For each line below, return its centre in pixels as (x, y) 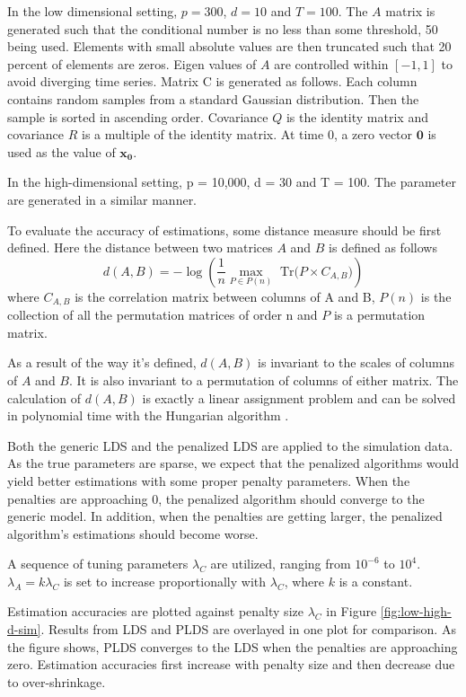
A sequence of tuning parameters (98, 564)
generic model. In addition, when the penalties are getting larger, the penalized (225, 516)
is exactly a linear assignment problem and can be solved (299, 397)
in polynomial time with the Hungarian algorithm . (148, 415)
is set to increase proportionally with (165, 581)
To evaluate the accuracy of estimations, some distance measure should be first (224, 229)
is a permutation (379, 315)
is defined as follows (383, 247)
